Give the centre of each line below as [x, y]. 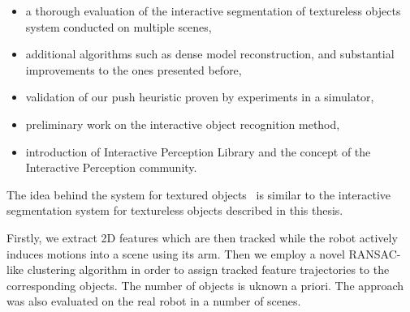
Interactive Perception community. [111, 167]
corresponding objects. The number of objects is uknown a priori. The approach [205, 285]
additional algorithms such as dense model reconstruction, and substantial [210, 54]
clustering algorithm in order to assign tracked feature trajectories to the [208, 269]
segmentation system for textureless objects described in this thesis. [175, 210]
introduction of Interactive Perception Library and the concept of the [198, 151]
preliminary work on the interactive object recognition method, [183, 124]
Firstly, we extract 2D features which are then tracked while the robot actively [202, 237]
